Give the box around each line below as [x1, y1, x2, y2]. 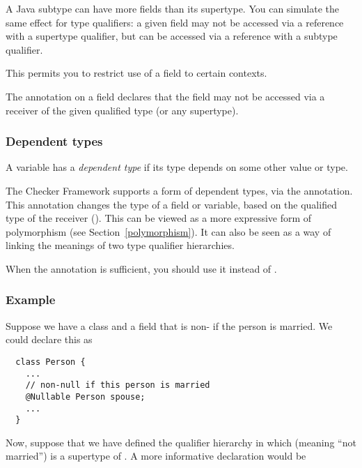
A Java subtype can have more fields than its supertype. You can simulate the [6, 1, 339, 15]
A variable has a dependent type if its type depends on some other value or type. [6, 160, 348, 174]
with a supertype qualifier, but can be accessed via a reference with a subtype [6, 29, 338, 43]
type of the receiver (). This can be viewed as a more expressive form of [6, 211, 312, 225]
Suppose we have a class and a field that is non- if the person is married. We [6, 318, 333, 333]
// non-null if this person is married [25, 380, 210, 391]
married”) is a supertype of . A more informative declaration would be [6, 448, 306, 463]
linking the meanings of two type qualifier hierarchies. [6, 238, 235, 252]
